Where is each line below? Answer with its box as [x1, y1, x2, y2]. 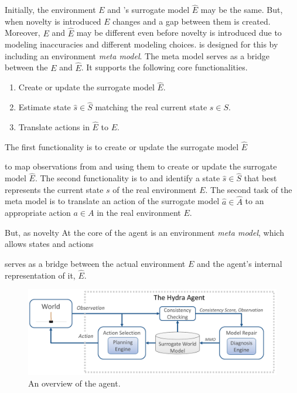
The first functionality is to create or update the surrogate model [5, 140, 239, 153]
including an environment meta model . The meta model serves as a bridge [5, 49, 270, 62]
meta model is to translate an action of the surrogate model [5, 195, 220, 207]
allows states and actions [5, 238, 94, 250]
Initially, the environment [5, 4, 96, 16]
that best [244, 172, 277, 184]
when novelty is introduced [5, 15, 101, 27]
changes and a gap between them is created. [112, 15, 271, 27]
